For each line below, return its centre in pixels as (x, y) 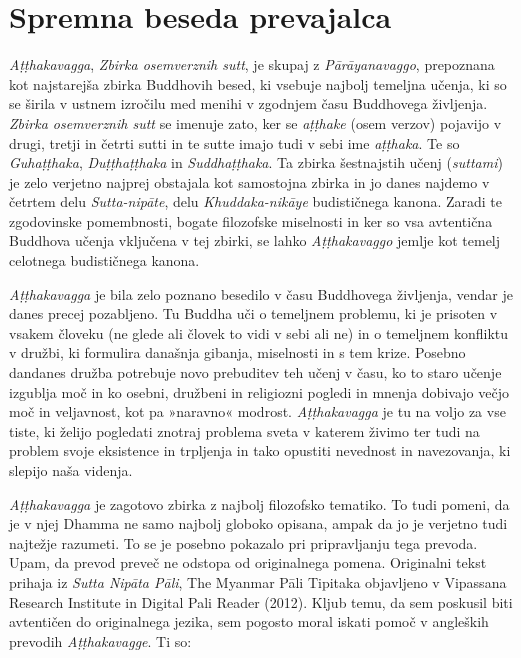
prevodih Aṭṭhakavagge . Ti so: (100, 640)
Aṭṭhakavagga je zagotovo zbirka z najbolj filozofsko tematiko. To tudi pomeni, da (259, 503)
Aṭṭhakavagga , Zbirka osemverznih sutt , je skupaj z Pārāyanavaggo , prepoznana (252, 64)
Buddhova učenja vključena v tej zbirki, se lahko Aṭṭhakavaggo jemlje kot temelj (255, 240)
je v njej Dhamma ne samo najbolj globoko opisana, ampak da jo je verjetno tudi (258, 523)
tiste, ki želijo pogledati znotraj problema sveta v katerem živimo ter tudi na (244, 430)
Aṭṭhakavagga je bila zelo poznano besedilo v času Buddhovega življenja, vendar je (261, 293)
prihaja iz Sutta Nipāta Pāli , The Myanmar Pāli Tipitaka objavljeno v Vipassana (258, 581)
